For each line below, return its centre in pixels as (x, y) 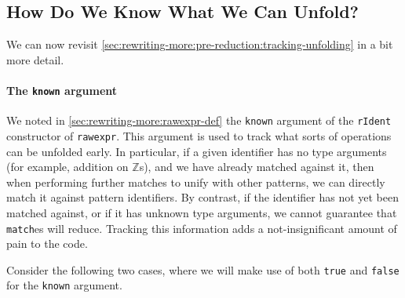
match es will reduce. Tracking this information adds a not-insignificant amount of (202, 228)
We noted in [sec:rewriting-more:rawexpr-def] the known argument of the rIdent (199, 120)
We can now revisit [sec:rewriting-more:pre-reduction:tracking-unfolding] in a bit (200, 44)
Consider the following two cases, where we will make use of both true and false (203, 269)
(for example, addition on (67, 167)
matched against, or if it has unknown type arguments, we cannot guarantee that (202, 212)
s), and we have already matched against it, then (257, 167)
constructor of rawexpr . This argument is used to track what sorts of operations (199, 135)
